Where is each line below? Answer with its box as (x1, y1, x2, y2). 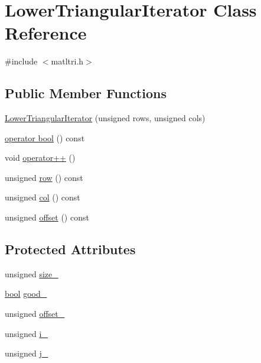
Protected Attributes (5, 240, 136, 258)
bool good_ (5, 287, 47, 300)
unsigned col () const (5, 191, 80, 203)
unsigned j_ (5, 347, 48, 359)
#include (5, 55, 38, 67)
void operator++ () (5, 151, 76, 164)
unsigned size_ (5, 267, 58, 280)
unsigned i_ (5, 327, 48, 339)
